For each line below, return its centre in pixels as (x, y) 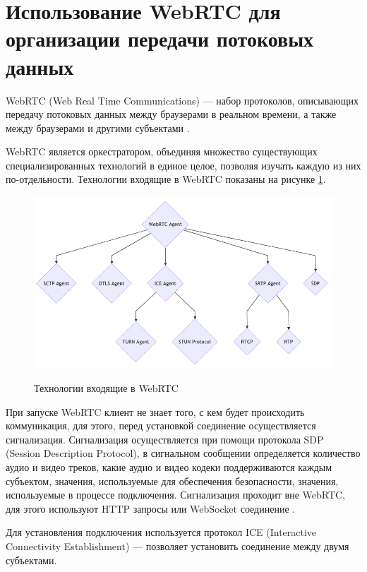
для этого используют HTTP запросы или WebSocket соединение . (151, 508)
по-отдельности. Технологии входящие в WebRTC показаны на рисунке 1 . (166, 179)
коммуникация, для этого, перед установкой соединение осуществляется (161, 425)
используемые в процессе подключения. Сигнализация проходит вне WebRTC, (176, 495)
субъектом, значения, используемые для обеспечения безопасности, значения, (172, 481)
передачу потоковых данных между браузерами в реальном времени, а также (171, 114)
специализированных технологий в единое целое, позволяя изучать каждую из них (183, 165)
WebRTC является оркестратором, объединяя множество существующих (162, 151)
